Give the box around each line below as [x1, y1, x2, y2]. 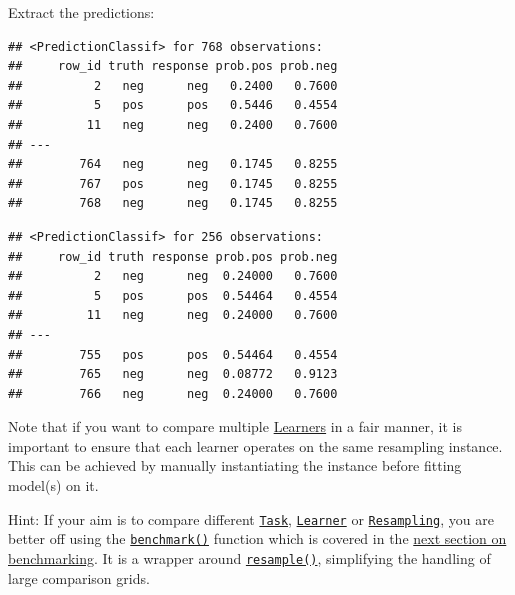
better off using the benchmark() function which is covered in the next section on [8, 528, 507, 549]
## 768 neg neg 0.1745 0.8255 [8, 196, 338, 211]
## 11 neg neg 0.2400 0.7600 [8, 117, 338, 132]
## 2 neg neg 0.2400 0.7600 [8, 78, 338, 93]
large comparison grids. [8, 567, 150, 588]
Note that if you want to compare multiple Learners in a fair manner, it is [8, 416, 462, 437]
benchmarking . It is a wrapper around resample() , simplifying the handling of [8, 547, 491, 568]
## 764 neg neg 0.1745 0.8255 [8, 157, 338, 172]
